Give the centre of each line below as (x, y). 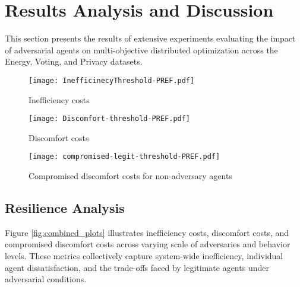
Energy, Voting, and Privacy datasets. (74, 61)
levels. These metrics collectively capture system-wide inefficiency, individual (144, 256)
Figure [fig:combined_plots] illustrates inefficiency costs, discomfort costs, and (147, 232)
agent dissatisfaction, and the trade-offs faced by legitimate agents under (137, 267)
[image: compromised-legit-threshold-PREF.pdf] (124, 157)
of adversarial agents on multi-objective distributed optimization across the (141, 50)
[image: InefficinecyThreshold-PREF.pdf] (112, 80)
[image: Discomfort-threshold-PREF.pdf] (110, 119)
